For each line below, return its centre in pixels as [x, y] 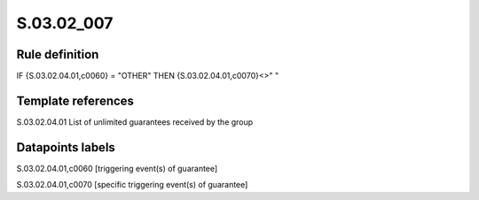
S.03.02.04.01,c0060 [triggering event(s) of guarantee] [117, 168]
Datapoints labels [66, 147]
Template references [75, 100]
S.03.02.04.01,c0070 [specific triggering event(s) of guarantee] [132, 185]
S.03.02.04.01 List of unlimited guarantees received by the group [135, 122]
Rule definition [58, 54]
